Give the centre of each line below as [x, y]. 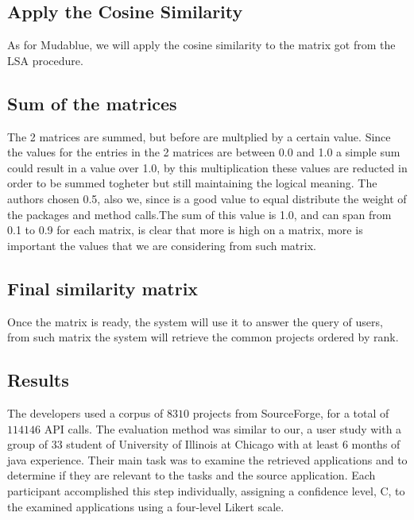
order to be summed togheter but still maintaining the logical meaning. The [192, 183]
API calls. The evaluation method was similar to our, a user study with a [223, 428]
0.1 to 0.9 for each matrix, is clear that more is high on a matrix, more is [185, 230]
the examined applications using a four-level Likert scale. [146, 506]
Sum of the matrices [92, 103]
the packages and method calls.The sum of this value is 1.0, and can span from [199, 214]
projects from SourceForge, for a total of [291, 412]
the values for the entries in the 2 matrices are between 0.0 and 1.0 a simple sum [204, 152]
